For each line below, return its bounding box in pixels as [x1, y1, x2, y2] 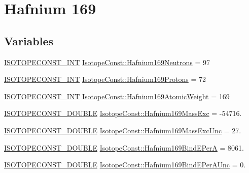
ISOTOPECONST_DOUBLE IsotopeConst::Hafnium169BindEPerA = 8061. [4, 142, 244, 153]
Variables [4, 33, 54, 48]
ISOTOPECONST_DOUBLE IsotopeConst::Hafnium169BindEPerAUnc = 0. [4, 159, 246, 170]
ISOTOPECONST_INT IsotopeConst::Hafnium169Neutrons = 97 [4, 56, 210, 67]
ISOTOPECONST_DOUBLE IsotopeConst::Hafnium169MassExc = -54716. [4, 108, 242, 119]
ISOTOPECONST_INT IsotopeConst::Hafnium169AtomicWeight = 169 [4, 91, 230, 101]
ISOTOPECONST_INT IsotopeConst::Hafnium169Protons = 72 [4, 74, 206, 84]
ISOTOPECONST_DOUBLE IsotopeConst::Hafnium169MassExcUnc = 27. [4, 125, 241, 135]
